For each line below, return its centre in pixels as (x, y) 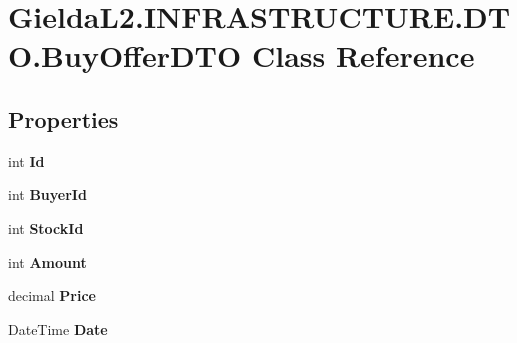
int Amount (47, 261)
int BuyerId (47, 194)
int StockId (46, 227)
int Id (26, 160)
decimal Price (52, 295)
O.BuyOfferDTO (125, 55)
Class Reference (363, 55)
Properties (63, 118)
